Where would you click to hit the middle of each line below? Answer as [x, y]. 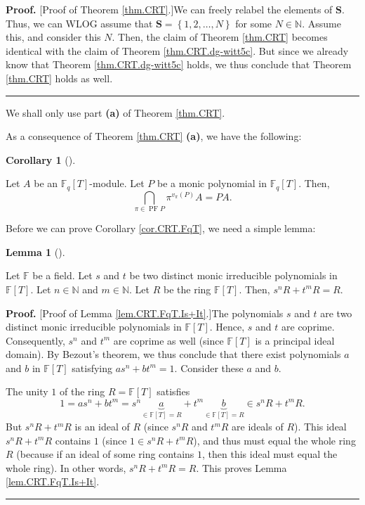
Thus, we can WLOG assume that [79, 23]
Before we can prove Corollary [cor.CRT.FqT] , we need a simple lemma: [161, 228]
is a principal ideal [295, 340]
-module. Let [117, 183]
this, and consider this [53, 37]
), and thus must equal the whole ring [274, 440]
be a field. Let [62, 275]
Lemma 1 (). [35, 251]
